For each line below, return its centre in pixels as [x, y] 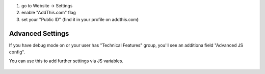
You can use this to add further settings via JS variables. [66, 61]
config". [17, 52]
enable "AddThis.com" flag [49, 13]
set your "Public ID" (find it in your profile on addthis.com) [80, 19]
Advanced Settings [39, 34]
